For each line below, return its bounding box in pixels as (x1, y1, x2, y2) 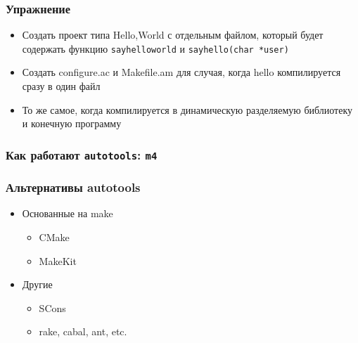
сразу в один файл (22, 79, 101, 93)
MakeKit (39, 253, 77, 268)
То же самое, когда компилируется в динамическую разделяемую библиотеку (22, 102, 353, 117)
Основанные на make (22, 206, 113, 221)
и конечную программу (22, 116, 122, 131)
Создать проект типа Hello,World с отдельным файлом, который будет (22, 27, 324, 42)
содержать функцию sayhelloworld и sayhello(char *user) (22, 41, 289, 56)
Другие (22, 277, 53, 292)
